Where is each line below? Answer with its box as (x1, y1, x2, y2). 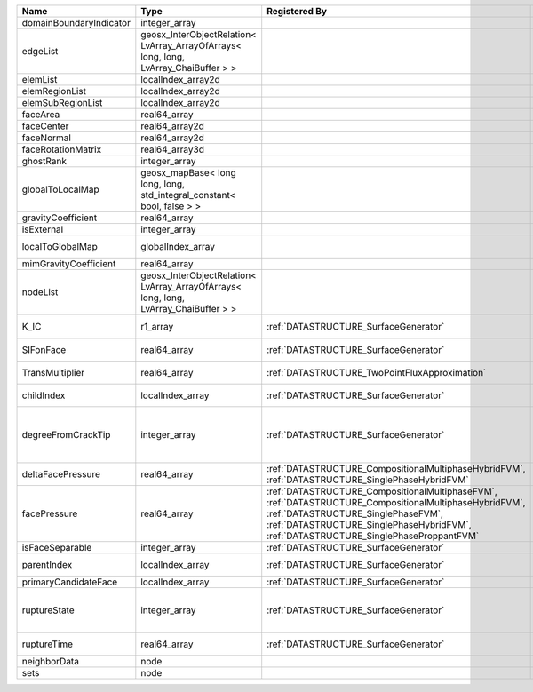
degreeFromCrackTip (21, 429, 111, 441)
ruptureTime (21, 638, 74, 650)
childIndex (21, 389, 66, 402)
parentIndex (21, 559, 73, 571)
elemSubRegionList (21, 97, 103, 108)
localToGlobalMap (21, 241, 98, 252)
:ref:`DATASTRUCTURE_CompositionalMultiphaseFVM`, (266, 485, 497, 497)
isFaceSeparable (21, 542, 92, 554)
